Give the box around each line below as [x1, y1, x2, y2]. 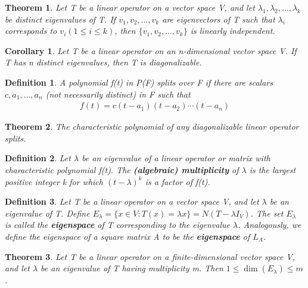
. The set [250, 206, 284, 219]
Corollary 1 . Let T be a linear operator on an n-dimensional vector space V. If [5, 44, 297, 57]
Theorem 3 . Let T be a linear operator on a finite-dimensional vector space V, [5, 250, 295, 262]
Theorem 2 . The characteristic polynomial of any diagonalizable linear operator [5, 120, 299, 133]
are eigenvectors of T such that [162, 12, 275, 25]
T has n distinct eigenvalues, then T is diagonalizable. [5, 56, 202, 68]
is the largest [249, 163, 296, 176]
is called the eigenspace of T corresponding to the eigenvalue [5, 218, 230, 231]
